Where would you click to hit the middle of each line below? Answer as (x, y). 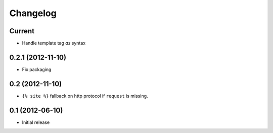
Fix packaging (37, 69)
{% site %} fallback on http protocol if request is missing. (85, 96)
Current (22, 31)
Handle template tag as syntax (54, 43)
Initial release (36, 122)
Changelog (33, 13)
